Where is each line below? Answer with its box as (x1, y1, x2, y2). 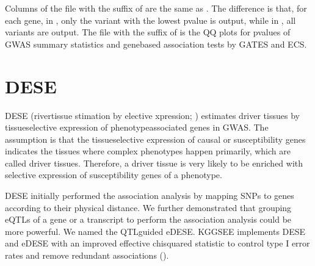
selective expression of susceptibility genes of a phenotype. (5, 168, 222, 181)
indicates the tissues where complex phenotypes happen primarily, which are (5, 145, 291, 157)
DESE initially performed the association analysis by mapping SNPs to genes (5, 189, 294, 202)
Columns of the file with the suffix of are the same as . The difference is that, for (5, 2, 307, 14)
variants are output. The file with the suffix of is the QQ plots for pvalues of (5, 26, 291, 38)
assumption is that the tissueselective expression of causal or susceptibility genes (5, 132, 306, 145)
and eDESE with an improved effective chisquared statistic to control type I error (5, 237, 310, 250)
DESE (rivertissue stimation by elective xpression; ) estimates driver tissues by (5, 109, 300, 121)
